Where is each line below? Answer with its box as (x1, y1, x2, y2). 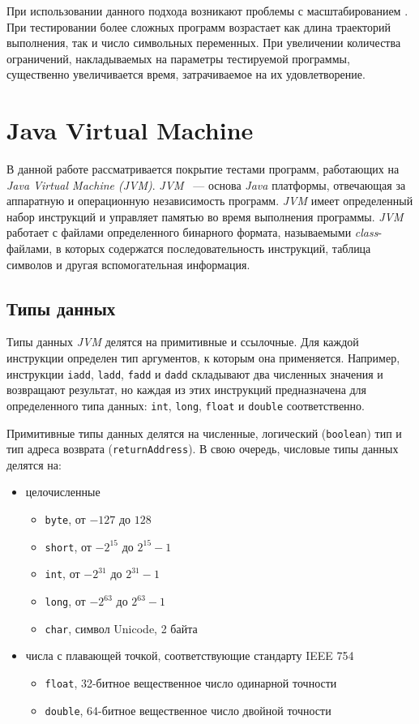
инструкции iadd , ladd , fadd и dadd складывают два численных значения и (6, 365, 383, 382)
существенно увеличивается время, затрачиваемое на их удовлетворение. (6, 66, 366, 83)
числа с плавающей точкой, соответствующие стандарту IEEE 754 (25, 647, 354, 664)
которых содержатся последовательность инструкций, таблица (65, 240, 371, 257)
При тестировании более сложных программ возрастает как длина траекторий (6, 18, 391, 35)
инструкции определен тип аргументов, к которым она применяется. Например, (6, 349, 400, 366)
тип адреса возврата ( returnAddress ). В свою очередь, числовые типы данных (6, 440, 399, 457)
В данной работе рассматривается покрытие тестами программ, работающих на (6, 161, 400, 178)
